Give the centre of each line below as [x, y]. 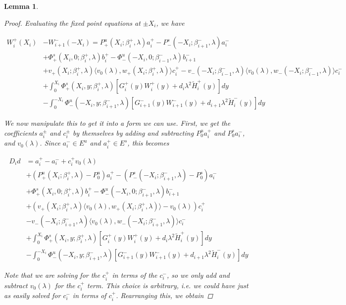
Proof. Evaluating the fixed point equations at [72, 23]
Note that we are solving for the [52, 275]
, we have [170, 23]
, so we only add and [198, 275]
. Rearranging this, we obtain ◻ [165, 295]
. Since [50, 143]
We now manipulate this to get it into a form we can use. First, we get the [117, 123]
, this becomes [148, 143]
